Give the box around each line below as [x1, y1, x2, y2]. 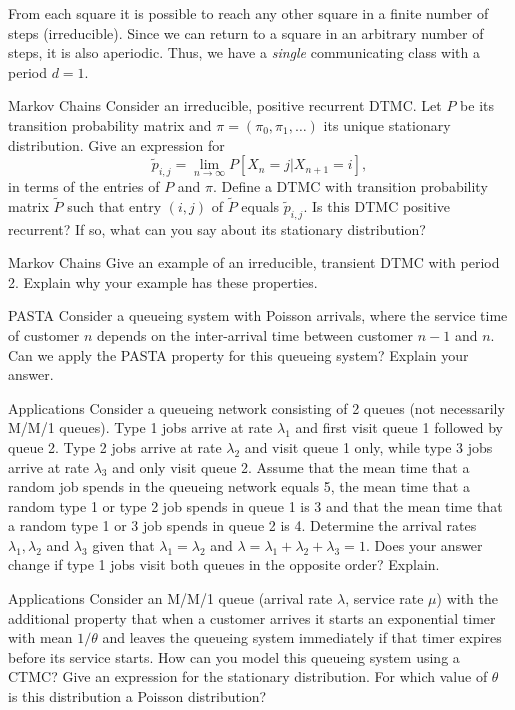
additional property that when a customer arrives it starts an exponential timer [8, 607, 496, 628]
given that [92, 534, 155, 555]
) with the [436, 588, 499, 609]
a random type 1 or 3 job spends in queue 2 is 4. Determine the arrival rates [8, 515, 477, 536]
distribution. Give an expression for [8, 134, 225, 155]
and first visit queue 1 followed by [295, 417, 503, 438]
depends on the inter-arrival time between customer [97, 324, 414, 345]
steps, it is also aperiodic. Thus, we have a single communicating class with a [8, 42, 480, 63]
